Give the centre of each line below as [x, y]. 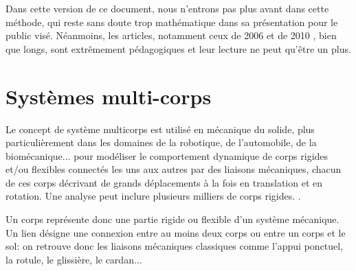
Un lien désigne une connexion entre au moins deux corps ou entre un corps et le [176, 232]
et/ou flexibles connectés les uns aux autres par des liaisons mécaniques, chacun [174, 169]
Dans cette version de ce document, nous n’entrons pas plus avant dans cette [167, 8]
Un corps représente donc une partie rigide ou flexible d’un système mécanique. [173, 219]
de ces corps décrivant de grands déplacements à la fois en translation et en [164, 182]
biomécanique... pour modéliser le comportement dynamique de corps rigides [167, 155]
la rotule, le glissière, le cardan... [74, 259]
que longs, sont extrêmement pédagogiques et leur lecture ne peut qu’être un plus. [178, 48]
